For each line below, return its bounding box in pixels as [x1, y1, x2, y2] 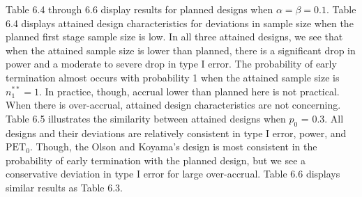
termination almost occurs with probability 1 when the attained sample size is [6, 70, 340, 84]
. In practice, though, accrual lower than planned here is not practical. [38, 84, 340, 98]
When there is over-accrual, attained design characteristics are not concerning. [6, 97, 341, 112]
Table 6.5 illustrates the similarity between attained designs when [6, 111, 286, 125]
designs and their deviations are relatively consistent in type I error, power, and [6, 125, 347, 140]
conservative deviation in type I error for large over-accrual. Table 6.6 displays [6, 166, 340, 181]
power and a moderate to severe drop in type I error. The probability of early [6, 56, 337, 71]
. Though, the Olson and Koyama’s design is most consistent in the [29, 139, 317, 154]
